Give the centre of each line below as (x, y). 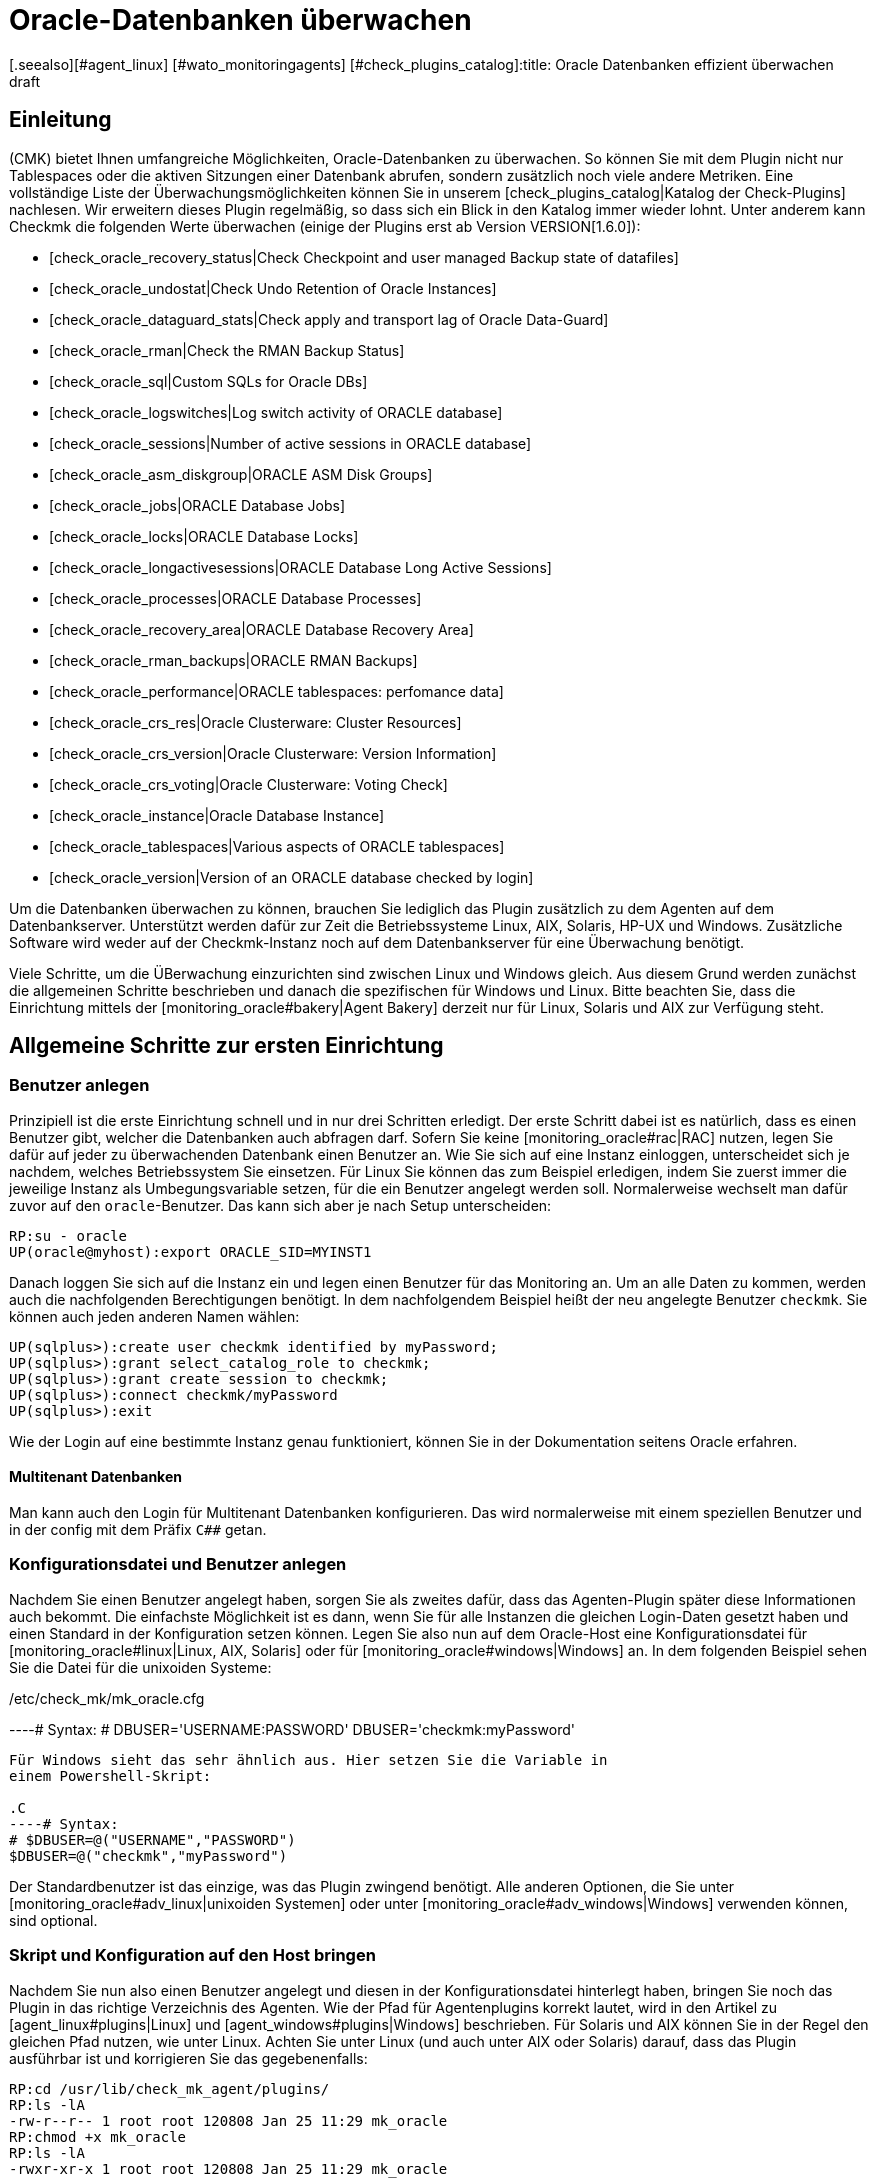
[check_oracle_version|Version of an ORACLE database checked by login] (291, 877)
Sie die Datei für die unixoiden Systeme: (140, 1667)
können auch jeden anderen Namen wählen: (154, 1316)
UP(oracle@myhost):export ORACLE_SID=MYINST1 (190, 1251)
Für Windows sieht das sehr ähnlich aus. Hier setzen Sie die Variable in (308, 1759)
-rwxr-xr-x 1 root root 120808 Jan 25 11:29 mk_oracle (228, 2168)
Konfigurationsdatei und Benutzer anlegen (178, 1564)
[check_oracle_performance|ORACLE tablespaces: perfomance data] (276, 691)
